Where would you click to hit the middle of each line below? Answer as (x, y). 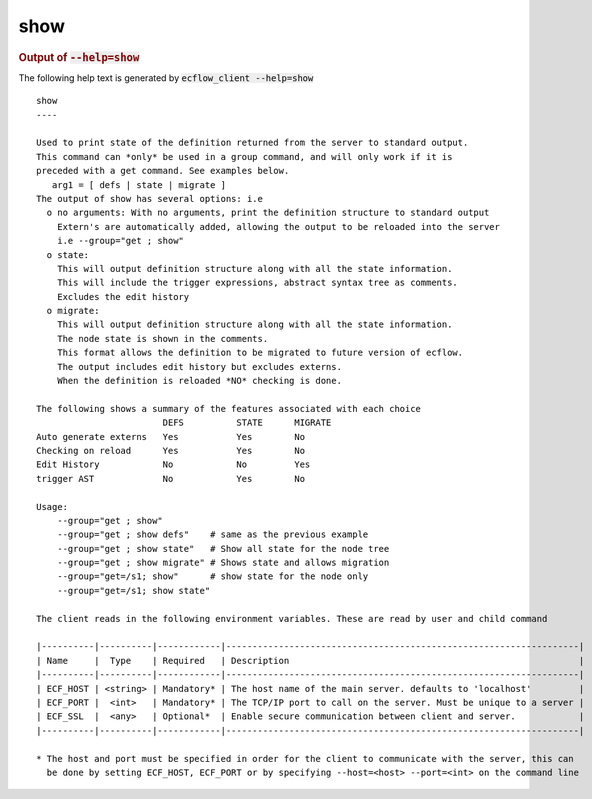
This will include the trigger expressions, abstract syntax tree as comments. (257, 283)
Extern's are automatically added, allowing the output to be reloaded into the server (278, 226)
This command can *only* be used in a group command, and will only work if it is (244, 156)
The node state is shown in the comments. (162, 338)
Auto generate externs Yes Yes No (170, 436)
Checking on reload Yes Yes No (170, 450)
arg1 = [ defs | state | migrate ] (139, 184)
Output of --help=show (79, 57)
